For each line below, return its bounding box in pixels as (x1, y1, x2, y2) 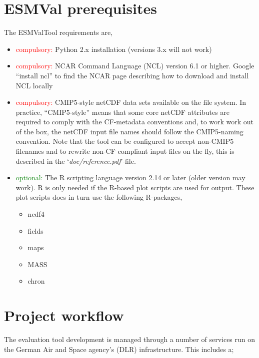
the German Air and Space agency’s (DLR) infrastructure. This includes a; (4, 344, 234, 354)
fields (27, 225, 43, 236)
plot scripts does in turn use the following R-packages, (15, 192, 182, 202)
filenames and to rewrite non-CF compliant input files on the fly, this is (15, 146, 234, 156)
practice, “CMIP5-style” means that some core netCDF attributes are (15, 106, 230, 117)
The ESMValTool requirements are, (4, 27, 113, 37)
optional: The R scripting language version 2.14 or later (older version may (15, 172, 245, 183)
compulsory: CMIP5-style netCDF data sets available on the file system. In (15, 97, 246, 107)
